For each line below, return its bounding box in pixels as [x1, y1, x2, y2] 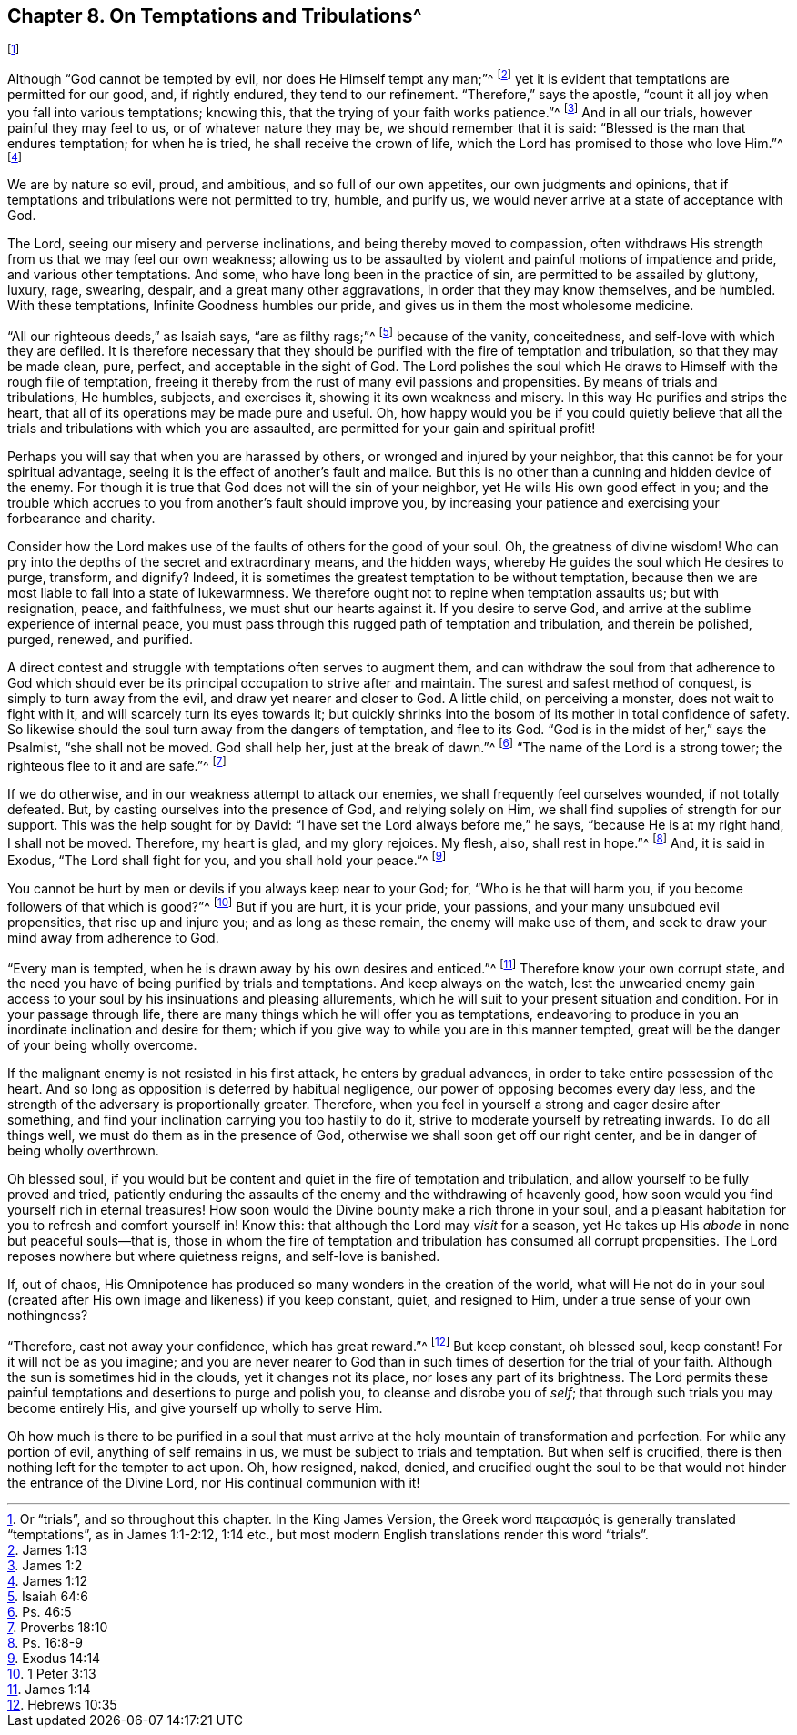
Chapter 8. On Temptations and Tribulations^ [7, 5, 422, 27]
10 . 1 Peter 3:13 [7, 1665, 96, 1681]
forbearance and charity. [7, 510, 156, 527]
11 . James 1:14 [7, 1680, 91, 1697]
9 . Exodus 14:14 [7, 1649, 101, 1666]
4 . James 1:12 [7, 1572, 88, 1589]
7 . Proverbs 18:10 [7, 1619, 108, 1635]
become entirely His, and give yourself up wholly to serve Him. [7, 1399, 383, 1416]
